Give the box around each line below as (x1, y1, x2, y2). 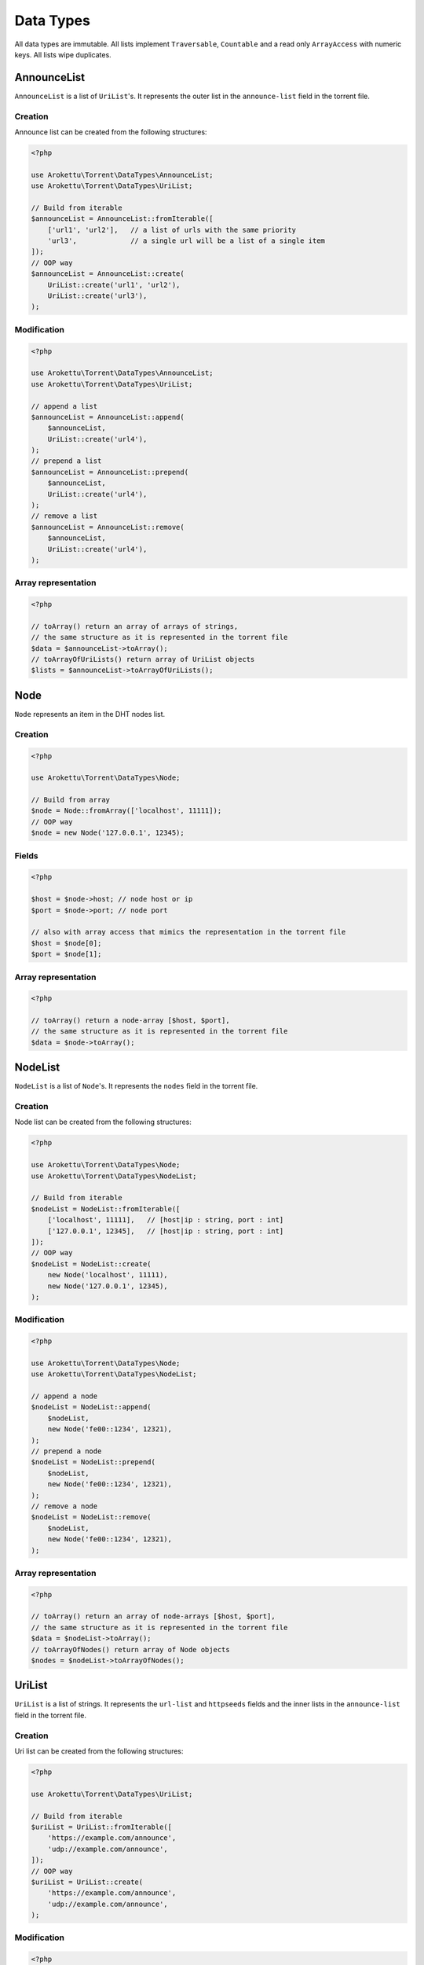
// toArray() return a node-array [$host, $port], (31, 1016, 231, 1025)
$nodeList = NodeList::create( (31, 1259, 152, 1269)
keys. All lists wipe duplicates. (14, 50, 111, 59)
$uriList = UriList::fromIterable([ (31, 1822, 173, 1831)
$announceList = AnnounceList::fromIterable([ (31, 215, 214, 223)
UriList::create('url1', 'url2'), (47, 280, 181, 289)
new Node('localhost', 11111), (47, 1270, 168, 1280)
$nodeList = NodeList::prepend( (31, 1458, 156, 1467)
